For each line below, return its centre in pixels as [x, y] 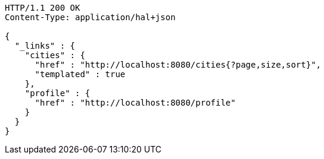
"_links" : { [45, 46]
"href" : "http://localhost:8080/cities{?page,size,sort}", [178, 65]
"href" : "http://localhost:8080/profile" [135, 103]
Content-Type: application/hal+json [90, 17]
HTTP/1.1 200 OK [43, 8]
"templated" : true [80, 74]
